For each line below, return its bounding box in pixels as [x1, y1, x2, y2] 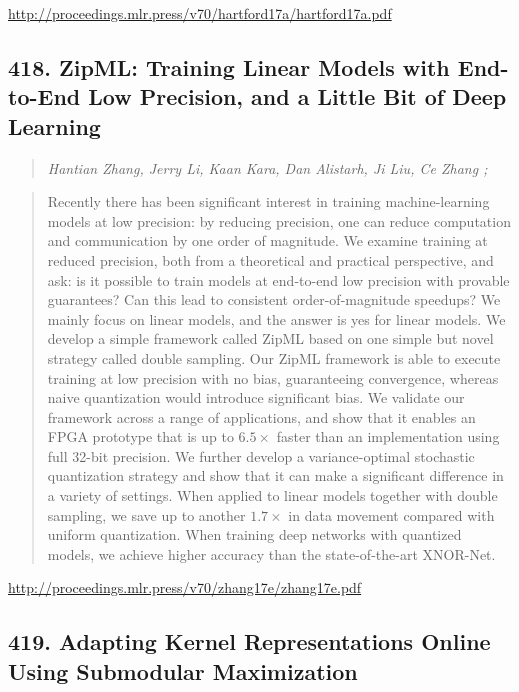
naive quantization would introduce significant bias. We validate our [47, 387, 465, 408]
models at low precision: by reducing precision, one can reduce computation [47, 210, 511, 231]
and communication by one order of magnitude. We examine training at [47, 230, 488, 251]
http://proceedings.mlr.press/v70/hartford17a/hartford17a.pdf [8, 3, 392, 23]
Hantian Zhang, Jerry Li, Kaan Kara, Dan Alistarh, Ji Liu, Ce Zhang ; [47, 157, 488, 178]
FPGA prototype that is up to [47, 426, 234, 447]
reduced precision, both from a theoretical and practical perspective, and [47, 249, 494, 270]
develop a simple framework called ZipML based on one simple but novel [47, 328, 494, 349]
